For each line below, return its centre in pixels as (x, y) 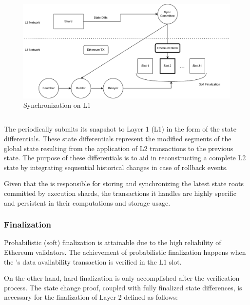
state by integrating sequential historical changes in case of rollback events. (116, 167)
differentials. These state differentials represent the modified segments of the (118, 138)
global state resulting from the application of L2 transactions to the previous (119, 148)
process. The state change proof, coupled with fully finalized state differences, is (123, 287)
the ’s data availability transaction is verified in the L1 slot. (93, 261)
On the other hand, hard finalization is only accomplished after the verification (122, 278)
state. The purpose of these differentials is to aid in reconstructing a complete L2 (125, 158)
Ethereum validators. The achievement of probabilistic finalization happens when (125, 252)
